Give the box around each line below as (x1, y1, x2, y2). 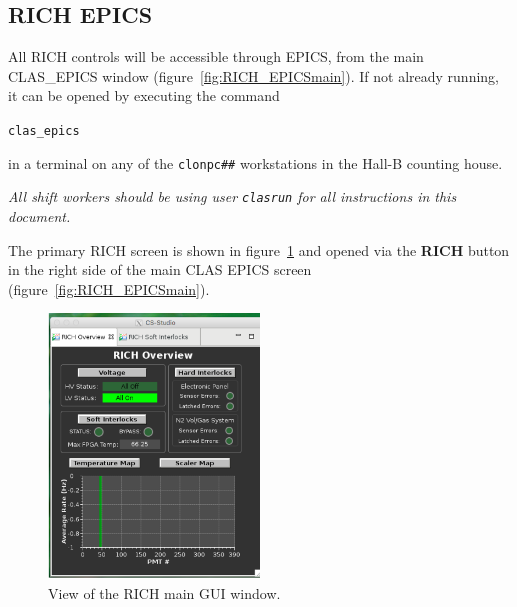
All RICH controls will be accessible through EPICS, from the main (8, 46, 424, 67)
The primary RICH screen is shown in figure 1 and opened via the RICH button (8, 239, 510, 260)
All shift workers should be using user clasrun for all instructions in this (8, 186, 457, 207)
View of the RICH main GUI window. (48, 582, 281, 603)
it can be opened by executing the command (8, 85, 280, 106)
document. (8, 205, 71, 226)
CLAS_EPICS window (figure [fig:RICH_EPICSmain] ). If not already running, (8, 65, 499, 86)
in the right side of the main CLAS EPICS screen (8, 259, 312, 280)
